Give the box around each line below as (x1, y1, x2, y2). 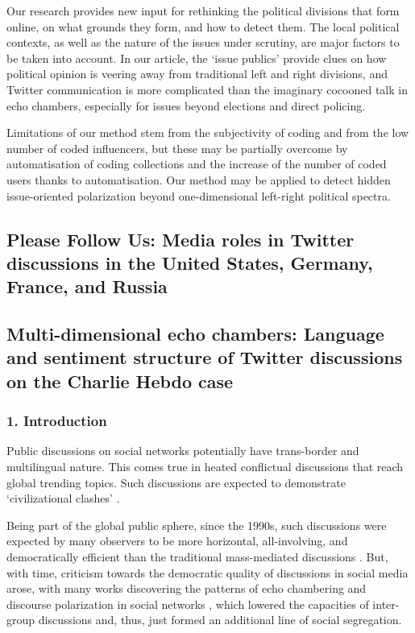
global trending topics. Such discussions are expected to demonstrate (6, 474, 346, 490)
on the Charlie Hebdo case (6, 368, 234, 393)
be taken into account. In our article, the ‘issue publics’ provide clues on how (6, 49, 387, 66)
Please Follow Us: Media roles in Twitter (6, 226, 355, 251)
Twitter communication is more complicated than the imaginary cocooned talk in (6, 81, 408, 97)
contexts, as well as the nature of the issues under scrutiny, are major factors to (6, 34, 400, 51)
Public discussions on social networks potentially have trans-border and (6, 442, 359, 459)
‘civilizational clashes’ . (6, 490, 120, 507)
